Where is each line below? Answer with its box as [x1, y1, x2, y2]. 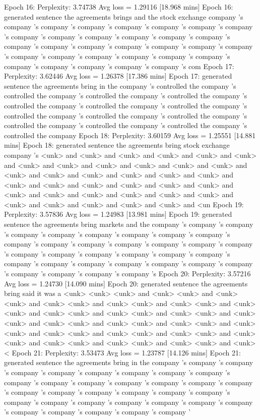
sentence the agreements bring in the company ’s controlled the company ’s [4, 80, 236, 91]
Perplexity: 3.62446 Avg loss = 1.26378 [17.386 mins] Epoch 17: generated [4, 71, 232, 81]
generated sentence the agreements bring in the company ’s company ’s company [4, 357, 253, 368]
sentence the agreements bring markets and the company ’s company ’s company [4, 219, 253, 229]
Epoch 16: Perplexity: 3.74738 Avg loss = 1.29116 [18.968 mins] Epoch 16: [4, 2, 233, 12]
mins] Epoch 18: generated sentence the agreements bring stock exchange [4, 140, 230, 150]
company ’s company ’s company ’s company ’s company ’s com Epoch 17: [4, 61, 234, 71]
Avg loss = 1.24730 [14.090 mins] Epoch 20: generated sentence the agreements [4, 278, 248, 288]
